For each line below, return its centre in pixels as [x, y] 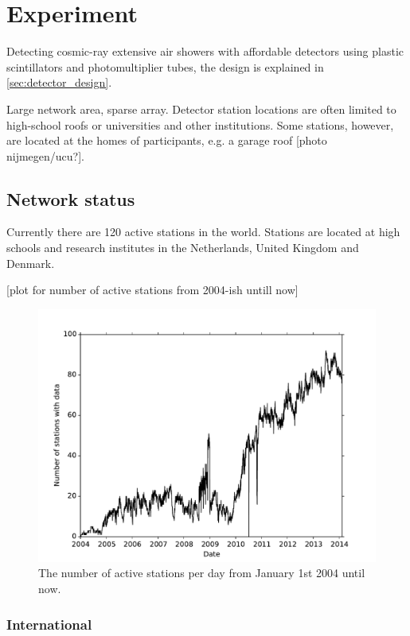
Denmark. [31, 263]
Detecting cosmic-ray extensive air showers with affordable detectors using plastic [205, 51]
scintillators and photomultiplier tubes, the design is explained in [165, 66]
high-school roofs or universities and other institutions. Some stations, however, [200, 124]
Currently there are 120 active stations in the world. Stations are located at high [203, 232]
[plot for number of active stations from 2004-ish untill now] [152, 290]
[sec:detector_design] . [59, 82]
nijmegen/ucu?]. [46, 155]
